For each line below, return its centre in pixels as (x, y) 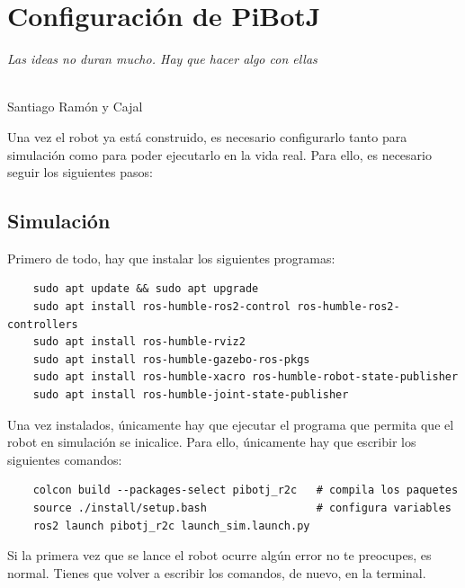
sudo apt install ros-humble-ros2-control (161, 307)
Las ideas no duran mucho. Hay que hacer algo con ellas (162, 59)
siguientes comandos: (65, 459)
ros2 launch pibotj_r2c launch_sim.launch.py (171, 526)
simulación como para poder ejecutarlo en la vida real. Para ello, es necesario (219, 154)
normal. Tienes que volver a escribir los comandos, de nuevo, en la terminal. (217, 572)
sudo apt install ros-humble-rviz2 (139, 342)
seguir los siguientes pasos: (80, 172)
